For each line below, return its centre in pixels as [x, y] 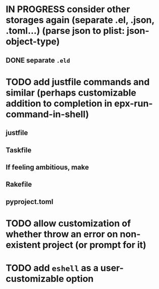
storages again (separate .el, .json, [80, 20]
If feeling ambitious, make [47, 167]
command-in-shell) [47, 114]
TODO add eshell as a [52, 268]
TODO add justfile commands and [78, 82]
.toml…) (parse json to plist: [65, 31]
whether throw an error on [62, 234]
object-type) [33, 42]
